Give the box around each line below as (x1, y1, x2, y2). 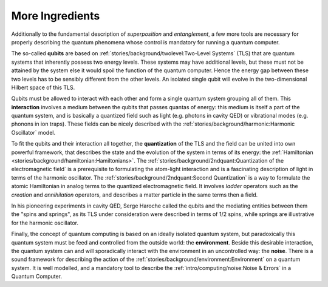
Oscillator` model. (11, 129, 56, 136)
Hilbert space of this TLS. (11, 84, 75, 91)
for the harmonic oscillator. (11, 219, 79, 226)
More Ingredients (11, 9, 100, 22)
